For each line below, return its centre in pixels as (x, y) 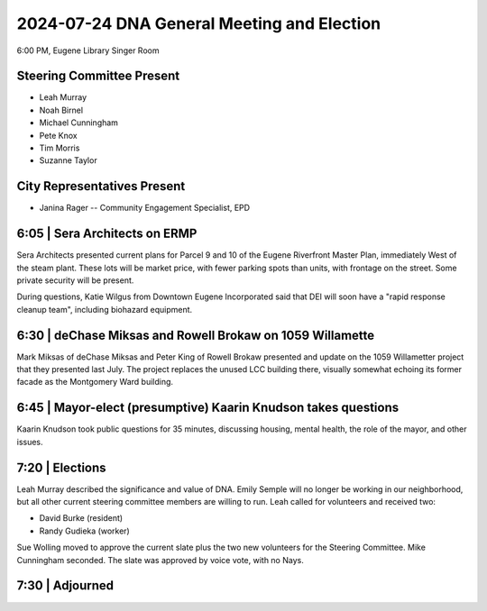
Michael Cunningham (79, 123)
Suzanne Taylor (69, 160)
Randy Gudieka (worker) (84, 531)
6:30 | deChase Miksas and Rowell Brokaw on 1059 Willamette (196, 335)
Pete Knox (58, 135)
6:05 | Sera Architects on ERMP (107, 234)
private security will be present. (75, 280)
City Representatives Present (101, 186)
